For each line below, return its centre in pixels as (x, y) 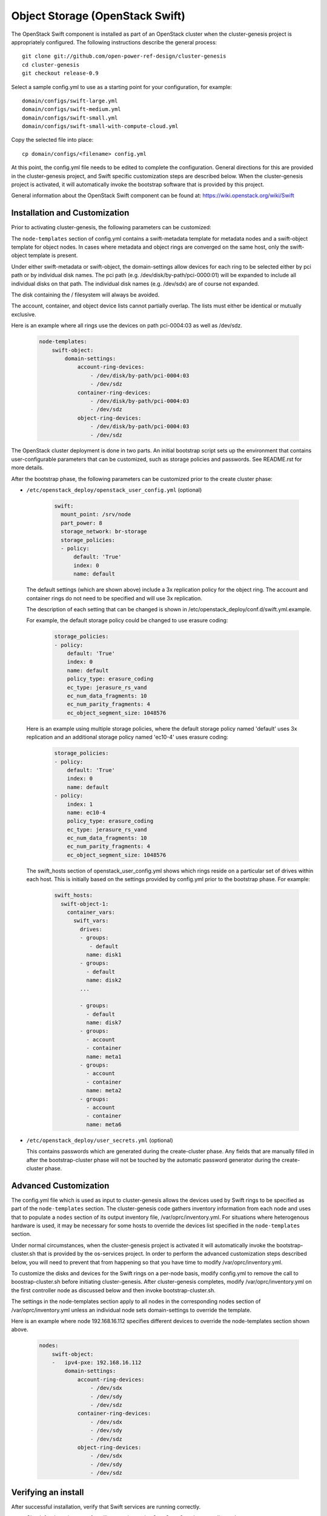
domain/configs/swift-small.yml (70, 118)
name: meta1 (104, 1056)
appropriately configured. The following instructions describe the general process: (114, 42)
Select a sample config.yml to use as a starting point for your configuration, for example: (122, 87)
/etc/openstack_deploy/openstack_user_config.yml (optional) (114, 490)
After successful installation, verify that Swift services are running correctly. (106, 1506)
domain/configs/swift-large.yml (70, 101)
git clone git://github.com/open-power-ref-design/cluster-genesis (124, 56)
